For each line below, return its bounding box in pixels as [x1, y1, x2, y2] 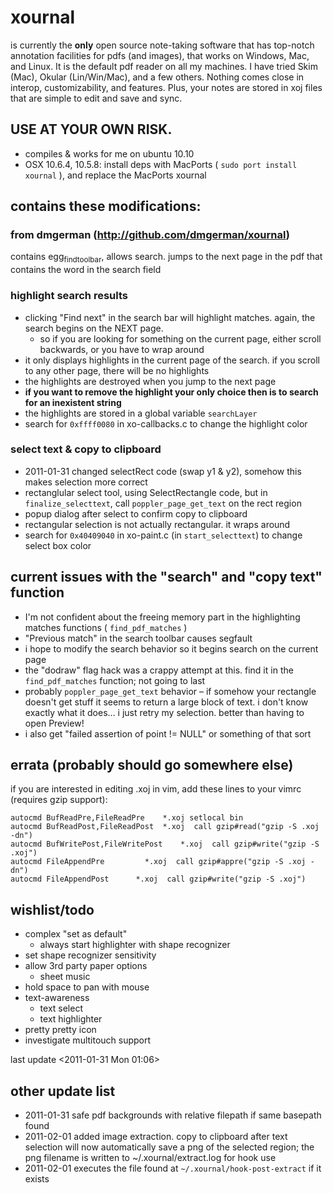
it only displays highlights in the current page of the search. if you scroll [24, 354, 320, 366]
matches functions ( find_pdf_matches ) [24, 621, 188, 633]
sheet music [39, 971, 91, 983]
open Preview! [24, 717, 85, 729]
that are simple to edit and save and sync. [10, 92, 183, 104]
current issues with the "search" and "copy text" [10, 569, 323, 586]
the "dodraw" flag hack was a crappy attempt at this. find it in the [24, 664, 294, 676]
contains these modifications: [10, 198, 202, 215]
